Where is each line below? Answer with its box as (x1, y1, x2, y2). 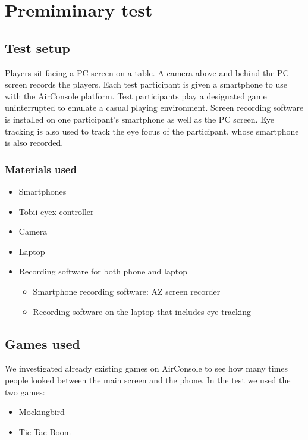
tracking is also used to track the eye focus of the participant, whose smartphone (5, 124, 299, 137)
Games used (5, 334, 80, 352)
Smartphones (18, 185, 67, 197)
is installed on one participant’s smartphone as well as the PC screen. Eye (5, 113, 274, 125)
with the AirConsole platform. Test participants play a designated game (5, 89, 267, 102)
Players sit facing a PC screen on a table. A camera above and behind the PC (5, 66, 289, 79)
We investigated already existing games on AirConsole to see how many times (5, 362, 288, 375)
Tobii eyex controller (18, 205, 94, 217)
